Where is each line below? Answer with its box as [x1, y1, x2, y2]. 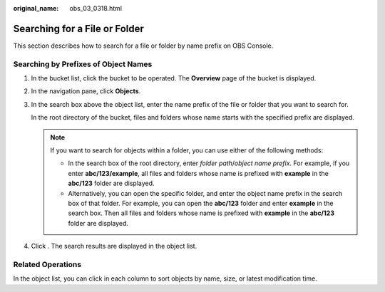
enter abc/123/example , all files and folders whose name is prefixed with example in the [68, 169, 329, 177]
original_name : [13, 4, 59, 12]
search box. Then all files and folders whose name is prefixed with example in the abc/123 [68, 209, 335, 217]
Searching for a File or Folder [13, 22, 144, 35]
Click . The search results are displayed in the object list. [31, 242, 197, 251]
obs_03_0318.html [69, 4, 123, 12]
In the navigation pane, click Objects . [31, 87, 141, 95]
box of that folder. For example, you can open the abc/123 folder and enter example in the [68, 199, 334, 207]
